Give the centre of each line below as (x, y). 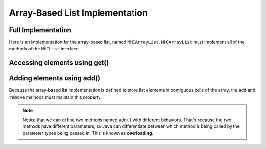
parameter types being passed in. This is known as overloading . (88, 133)
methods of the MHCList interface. (45, 49)
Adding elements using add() (55, 78)
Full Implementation (40, 30)
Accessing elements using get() (59, 63)
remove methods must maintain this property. (55, 97)
